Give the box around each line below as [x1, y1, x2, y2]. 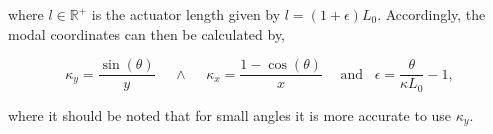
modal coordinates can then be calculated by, [8, 23, 286, 44]
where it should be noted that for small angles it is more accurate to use [8, 104, 452, 125]
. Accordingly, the [377, 4, 486, 24]
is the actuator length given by [91, 4, 281, 24]
